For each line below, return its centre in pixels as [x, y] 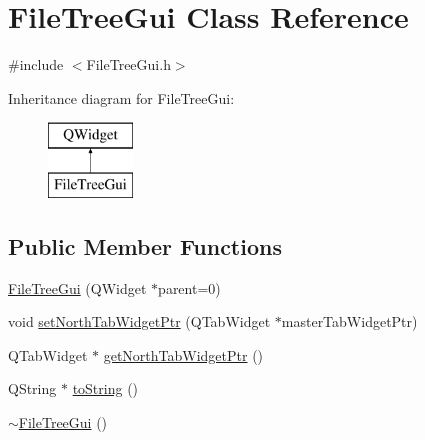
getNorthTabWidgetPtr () [183, 354]
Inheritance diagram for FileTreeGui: [121, 97]
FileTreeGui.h [128, 64]
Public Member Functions [145, 245]
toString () [105, 388]
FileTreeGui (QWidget [77, 287]
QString [32, 388]
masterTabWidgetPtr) [349, 321]
